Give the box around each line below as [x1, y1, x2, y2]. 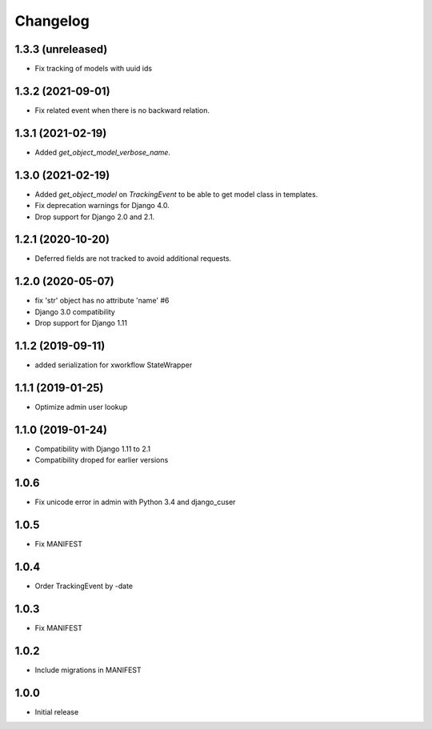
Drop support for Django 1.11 [34, 318, 128, 328]
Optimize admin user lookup [34, 402, 128, 411]
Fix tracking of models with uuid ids [34, 64, 152, 74]
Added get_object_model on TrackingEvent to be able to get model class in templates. [34, 189, 318, 199]
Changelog [14, 12, 90, 30]
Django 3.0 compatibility [34, 306, 115, 316]
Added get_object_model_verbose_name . [34, 147, 171, 157]
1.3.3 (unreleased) [14, 42, 108, 56]
